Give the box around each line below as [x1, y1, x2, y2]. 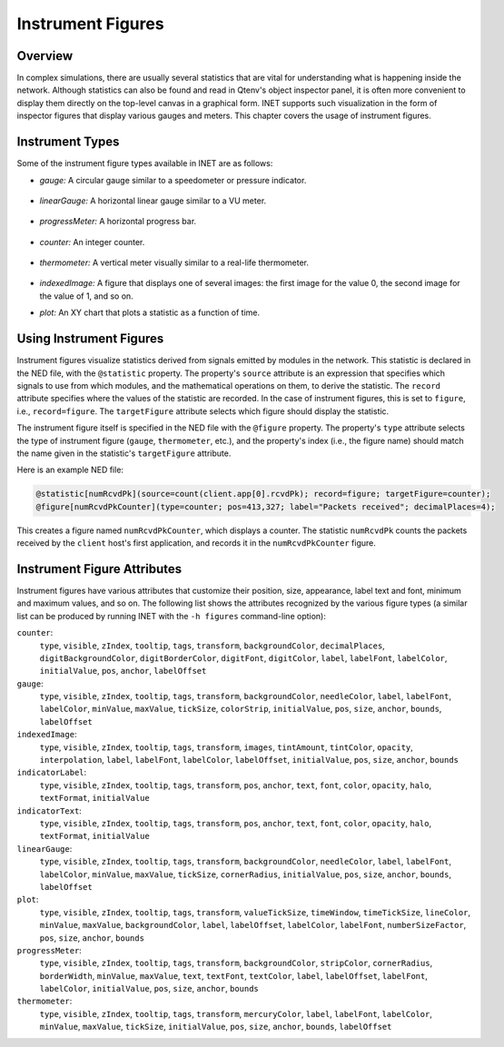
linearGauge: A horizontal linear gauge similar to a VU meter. [39, 195, 267, 206]
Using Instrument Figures [16, 331, 164, 347]
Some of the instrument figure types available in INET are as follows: [16, 158, 273, 169]
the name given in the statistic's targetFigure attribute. [16, 448, 232, 459]
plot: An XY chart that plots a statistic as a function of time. [39, 307, 261, 318]
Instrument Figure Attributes [16, 561, 183, 577]
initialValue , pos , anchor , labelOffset [39, 666, 207, 677]
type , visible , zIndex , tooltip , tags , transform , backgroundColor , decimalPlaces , [39, 640, 385, 651]
